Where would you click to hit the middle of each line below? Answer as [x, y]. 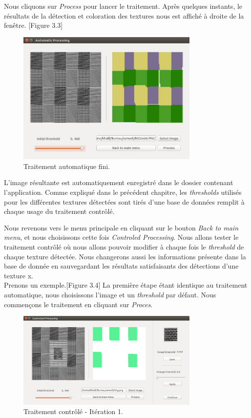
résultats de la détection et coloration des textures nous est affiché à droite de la [124, 15]
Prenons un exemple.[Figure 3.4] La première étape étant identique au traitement [126, 285]
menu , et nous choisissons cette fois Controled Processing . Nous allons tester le [121, 237]
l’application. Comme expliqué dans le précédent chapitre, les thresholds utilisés [123, 192]
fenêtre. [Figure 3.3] [33, 25]
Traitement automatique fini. [67, 166]
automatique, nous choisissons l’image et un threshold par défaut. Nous [110, 294]
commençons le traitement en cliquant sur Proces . [78, 304]
